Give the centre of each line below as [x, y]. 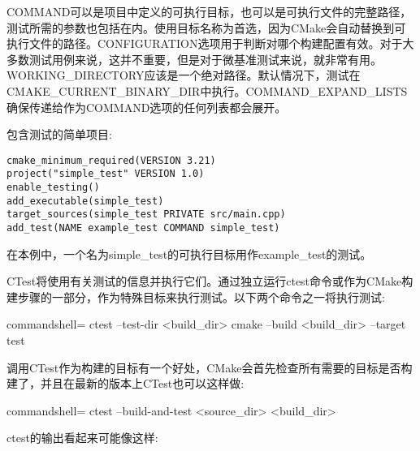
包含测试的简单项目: [59, 134]
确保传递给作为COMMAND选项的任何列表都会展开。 [147, 107]
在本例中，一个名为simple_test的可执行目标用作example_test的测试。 [189, 253]
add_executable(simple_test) [85, 201]
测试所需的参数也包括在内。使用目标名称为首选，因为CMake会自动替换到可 [206, 27]
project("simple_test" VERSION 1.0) [106, 174]
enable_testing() [53, 188]
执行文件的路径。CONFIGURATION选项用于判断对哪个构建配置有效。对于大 [210, 43]
